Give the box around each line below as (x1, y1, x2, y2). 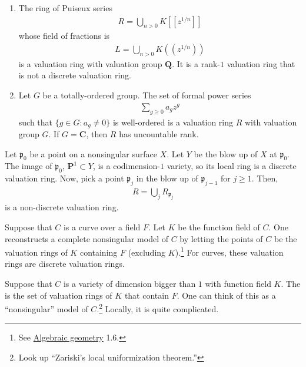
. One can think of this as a (177, 289, 276, 301)
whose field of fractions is (18, 29, 110, 42)
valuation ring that (227, 57, 295, 70)
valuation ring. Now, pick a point (5, 172, 124, 184)
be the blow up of (194, 147, 258, 160)
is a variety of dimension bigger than (63, 277, 196, 290)
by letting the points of (179, 232, 263, 244)
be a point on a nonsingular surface (29, 147, 157, 160)
